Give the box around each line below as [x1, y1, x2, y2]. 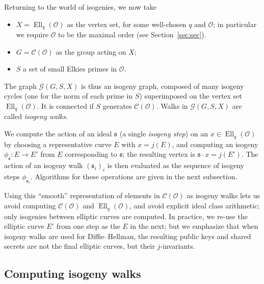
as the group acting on [56, 46, 126, 57]
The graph [4, 80, 37, 91]
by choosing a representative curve [4, 138, 112, 149]
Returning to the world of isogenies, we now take [4, 2, 157, 12]
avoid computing [4, 200, 56, 211]
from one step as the [56, 221, 120, 231]
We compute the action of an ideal [4, 128, 112, 139]
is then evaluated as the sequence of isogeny [107, 159, 245, 170]
